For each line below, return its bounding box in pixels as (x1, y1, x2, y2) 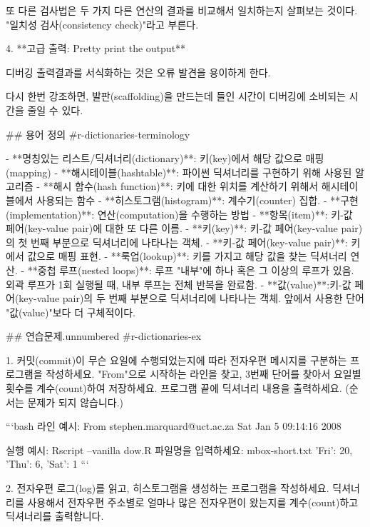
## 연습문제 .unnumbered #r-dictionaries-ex (6, 328, 202, 343)
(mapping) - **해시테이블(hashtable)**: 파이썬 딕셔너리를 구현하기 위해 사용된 (6, 164, 352, 179)
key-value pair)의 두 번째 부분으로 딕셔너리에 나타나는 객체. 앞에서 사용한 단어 (19, 291, 364, 306)
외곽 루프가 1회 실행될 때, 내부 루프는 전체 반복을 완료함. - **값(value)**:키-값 (6, 276, 351, 291)
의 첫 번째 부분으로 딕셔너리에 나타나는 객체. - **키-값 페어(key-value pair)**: (6, 234, 348, 249)
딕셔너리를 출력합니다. (6, 508, 104, 523)
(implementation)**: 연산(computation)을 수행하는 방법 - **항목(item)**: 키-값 (6, 206, 353, 221)
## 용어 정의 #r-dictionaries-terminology (6, 126, 190, 141)
